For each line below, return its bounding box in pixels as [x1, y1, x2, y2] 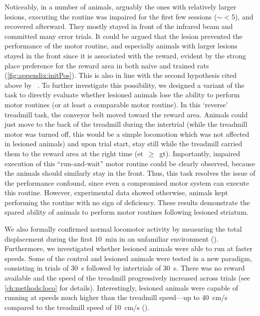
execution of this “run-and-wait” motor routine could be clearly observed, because [4, 158, 256, 168]
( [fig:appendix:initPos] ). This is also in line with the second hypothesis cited [4, 70, 237, 80]
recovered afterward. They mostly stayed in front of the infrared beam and [4, 21, 233, 31]
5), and [231, 11, 254, 21]
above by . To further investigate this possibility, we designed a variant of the [4, 79, 245, 90]
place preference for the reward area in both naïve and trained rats [4, 60, 209, 70]
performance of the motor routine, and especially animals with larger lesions [4, 40, 238, 51]
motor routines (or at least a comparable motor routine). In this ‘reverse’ [4, 99, 228, 109]
